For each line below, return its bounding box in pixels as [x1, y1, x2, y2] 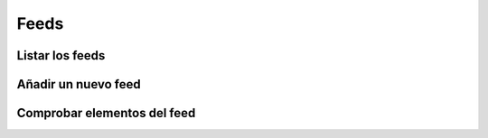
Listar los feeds [16, 48, 106, 63]
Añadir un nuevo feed [16, 77, 142, 92]
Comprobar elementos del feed [16, 106, 196, 121]
